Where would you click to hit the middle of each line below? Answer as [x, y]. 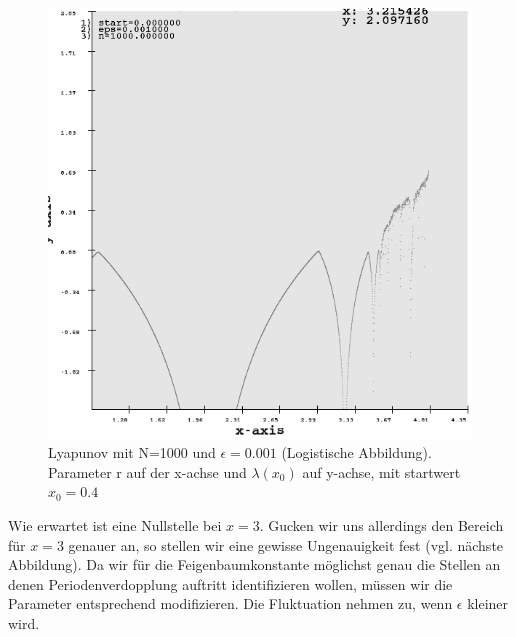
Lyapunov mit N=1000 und [132, 452]
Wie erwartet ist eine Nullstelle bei [115, 524]
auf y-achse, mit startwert [381, 471]
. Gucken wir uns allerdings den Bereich [381, 524]
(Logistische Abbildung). [356, 452]
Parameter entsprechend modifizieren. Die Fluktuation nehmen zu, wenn [230, 603]
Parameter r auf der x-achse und [147, 471]
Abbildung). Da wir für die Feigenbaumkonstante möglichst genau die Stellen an [254, 564]
